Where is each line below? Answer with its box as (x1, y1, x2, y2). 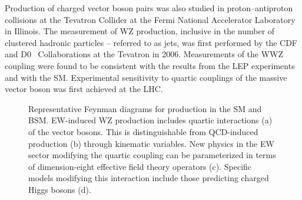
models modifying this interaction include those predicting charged (28, 172, 269, 184)
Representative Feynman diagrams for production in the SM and (28, 102, 262, 114)
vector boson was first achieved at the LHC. (5, 83, 163, 95)
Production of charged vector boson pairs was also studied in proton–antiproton (5, 2, 293, 14)
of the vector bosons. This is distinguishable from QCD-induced (28, 125, 258, 137)
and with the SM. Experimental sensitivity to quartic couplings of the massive (5, 71, 287, 83)
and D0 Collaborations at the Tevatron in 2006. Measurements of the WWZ (5, 48, 284, 60)
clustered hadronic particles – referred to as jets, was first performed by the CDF (5, 36, 298, 48)
